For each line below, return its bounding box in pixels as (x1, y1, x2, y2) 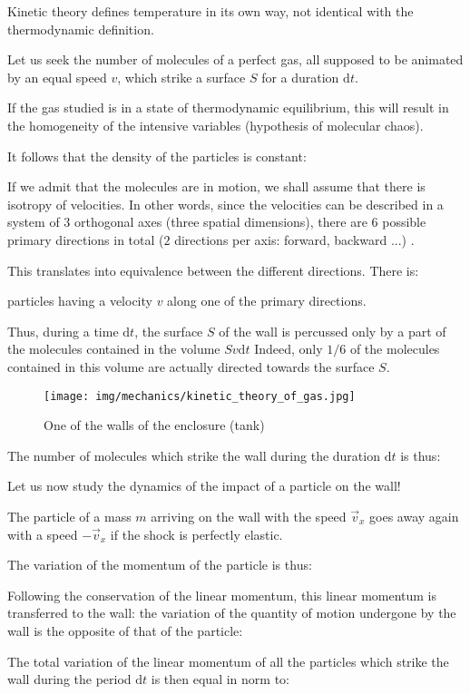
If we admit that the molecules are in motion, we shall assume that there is (7, 177, 426, 196)
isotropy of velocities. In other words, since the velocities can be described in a (7, 194, 444, 213)
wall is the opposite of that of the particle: (7, 621, 243, 640)
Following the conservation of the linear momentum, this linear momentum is (7, 585, 437, 604)
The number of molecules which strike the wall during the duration (7, 445, 380, 464)
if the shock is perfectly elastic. (110, 524, 283, 543)
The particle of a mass (7, 506, 132, 525)
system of (7, 212, 60, 231)
